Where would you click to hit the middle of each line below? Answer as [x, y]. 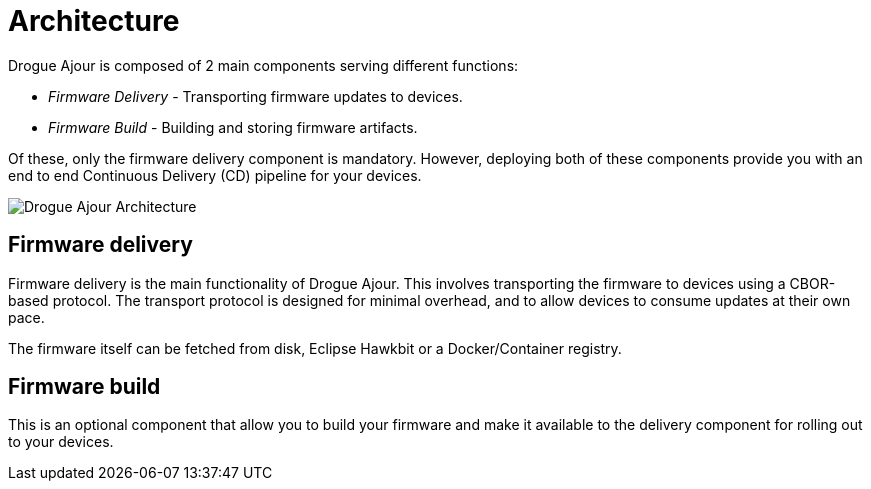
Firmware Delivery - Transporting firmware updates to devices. [255, 96]
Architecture [94, 21]
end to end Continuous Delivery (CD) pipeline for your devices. [215, 175]
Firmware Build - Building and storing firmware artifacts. [233, 127]
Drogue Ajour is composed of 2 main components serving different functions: [263, 65]
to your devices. [61, 442]
